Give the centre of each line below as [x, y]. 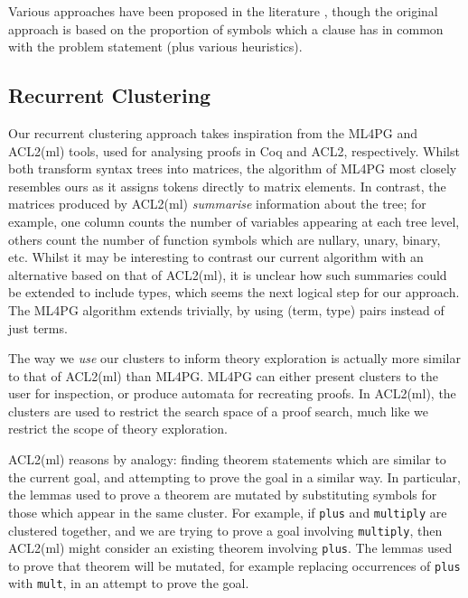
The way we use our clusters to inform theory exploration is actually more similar [234, 358]
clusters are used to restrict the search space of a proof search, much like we [219, 411]
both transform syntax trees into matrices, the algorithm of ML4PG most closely [233, 168]
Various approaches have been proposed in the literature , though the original [223, 11]
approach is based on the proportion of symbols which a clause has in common [226, 28]
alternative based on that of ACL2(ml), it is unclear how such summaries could [228, 274]
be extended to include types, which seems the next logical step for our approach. [234, 292]
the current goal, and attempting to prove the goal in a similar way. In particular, [234, 477]
